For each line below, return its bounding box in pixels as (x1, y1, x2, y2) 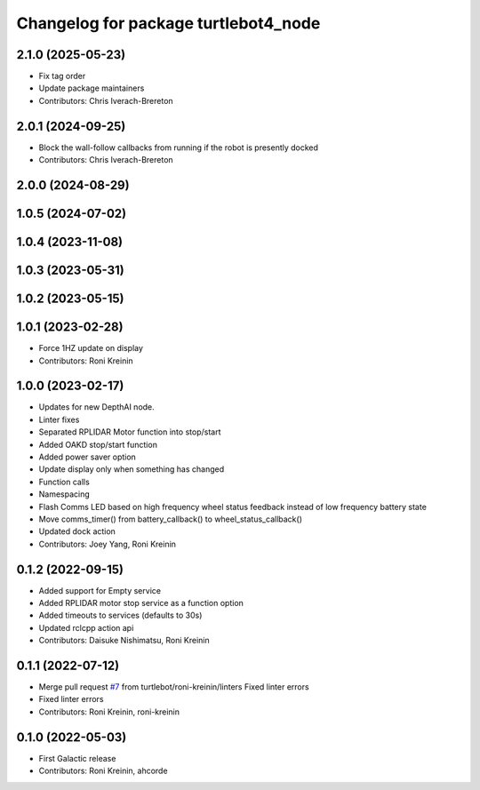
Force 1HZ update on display (38, 343, 144, 354)
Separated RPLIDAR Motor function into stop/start (38, 427, 221, 437)
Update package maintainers (38, 83, 145, 93)
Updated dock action (38, 526, 116, 537)
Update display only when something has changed (38, 464, 225, 475)
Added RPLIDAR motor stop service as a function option (38, 598, 244, 609)
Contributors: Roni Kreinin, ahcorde (38, 765, 168, 777)
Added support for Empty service (38, 585, 162, 595)
